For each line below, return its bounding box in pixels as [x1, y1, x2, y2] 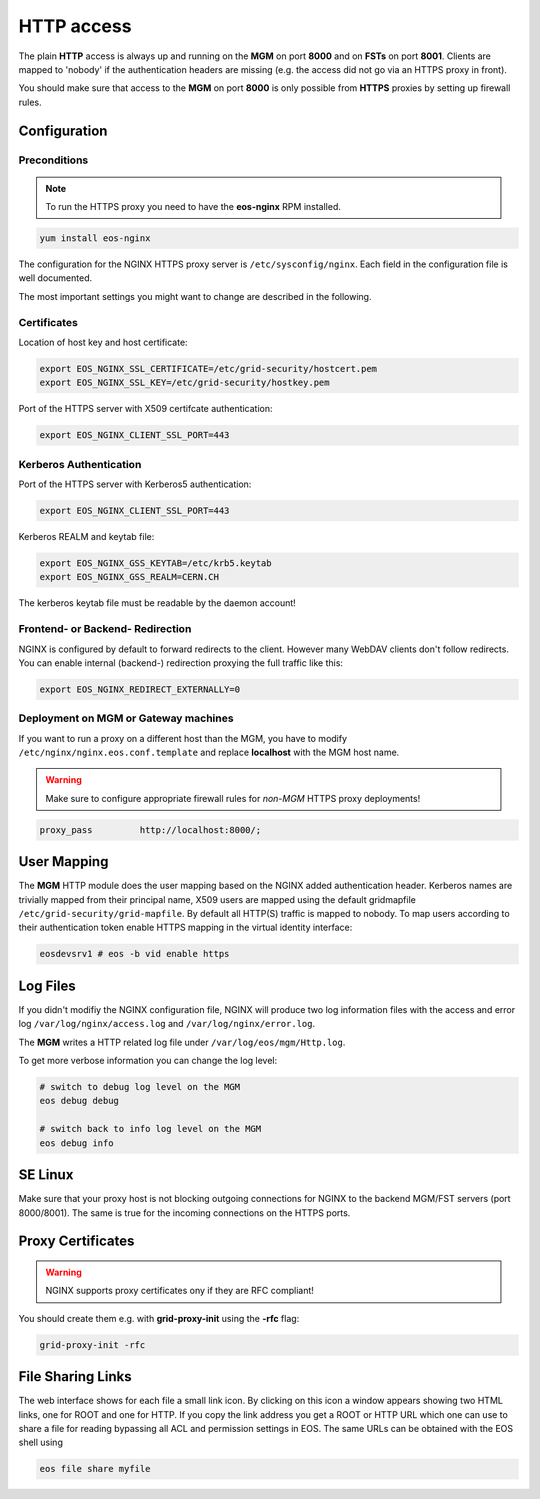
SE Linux [18, 1166, 74, 1184]
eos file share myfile [39, 1463, 151, 1475]
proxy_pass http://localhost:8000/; [39, 824, 262, 835]
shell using [18, 1436, 64, 1449]
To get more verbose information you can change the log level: [18, 1055, 278, 1067]
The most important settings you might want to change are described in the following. [18, 290, 372, 302]
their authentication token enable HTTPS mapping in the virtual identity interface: [18, 921, 353, 934]
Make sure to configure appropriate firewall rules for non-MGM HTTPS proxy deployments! [45, 792, 421, 804]
